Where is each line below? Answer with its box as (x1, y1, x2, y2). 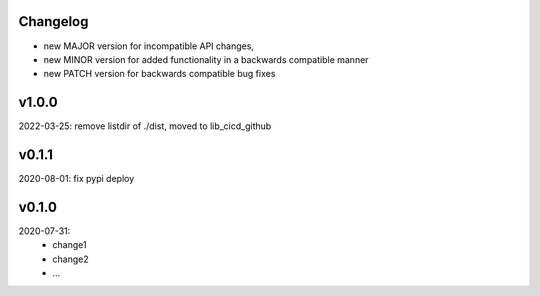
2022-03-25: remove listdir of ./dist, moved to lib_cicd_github (18, 120, 272, 132)
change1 (52, 239, 87, 251)
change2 (52, 253, 89, 265)
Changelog (18, 13, 89, 30)
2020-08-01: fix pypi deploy (18, 173, 135, 185)
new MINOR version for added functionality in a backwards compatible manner (43, 53, 369, 65)
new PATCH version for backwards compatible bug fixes (43, 68, 276, 80)
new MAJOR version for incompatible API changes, (43, 40, 255, 52)
